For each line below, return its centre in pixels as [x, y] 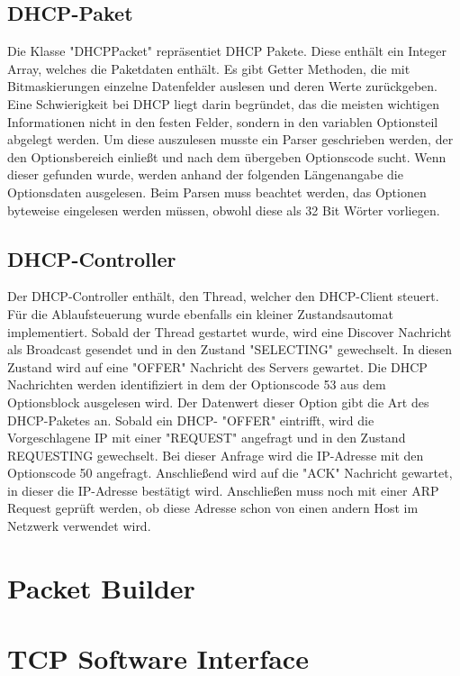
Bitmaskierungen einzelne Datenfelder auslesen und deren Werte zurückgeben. [222, 86]
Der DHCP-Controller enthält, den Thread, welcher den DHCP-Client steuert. [223, 296]
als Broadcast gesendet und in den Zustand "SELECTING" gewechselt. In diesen [230, 349]
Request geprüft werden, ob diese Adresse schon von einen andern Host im [213, 508]
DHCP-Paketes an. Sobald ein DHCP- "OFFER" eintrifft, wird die [191, 420]
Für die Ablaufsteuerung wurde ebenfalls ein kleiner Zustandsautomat [200, 313]
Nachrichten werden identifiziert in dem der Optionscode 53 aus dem [197, 384]
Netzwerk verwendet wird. [79, 526]
